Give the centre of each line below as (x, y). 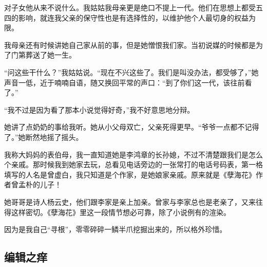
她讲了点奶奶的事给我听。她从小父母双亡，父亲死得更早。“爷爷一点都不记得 (132, 127)
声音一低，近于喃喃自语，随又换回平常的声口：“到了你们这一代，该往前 (125, 82)
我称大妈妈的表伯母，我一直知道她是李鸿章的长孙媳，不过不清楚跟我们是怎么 (133, 154)
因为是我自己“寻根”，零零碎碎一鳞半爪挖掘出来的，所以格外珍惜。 (116, 229)
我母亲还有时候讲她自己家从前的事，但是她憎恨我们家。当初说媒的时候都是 (130, 44)
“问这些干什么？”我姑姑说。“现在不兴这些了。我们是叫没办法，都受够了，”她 (131, 72)
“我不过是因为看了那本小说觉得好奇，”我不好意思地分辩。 (99, 109)
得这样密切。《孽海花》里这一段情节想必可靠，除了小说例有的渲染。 (117, 212)
